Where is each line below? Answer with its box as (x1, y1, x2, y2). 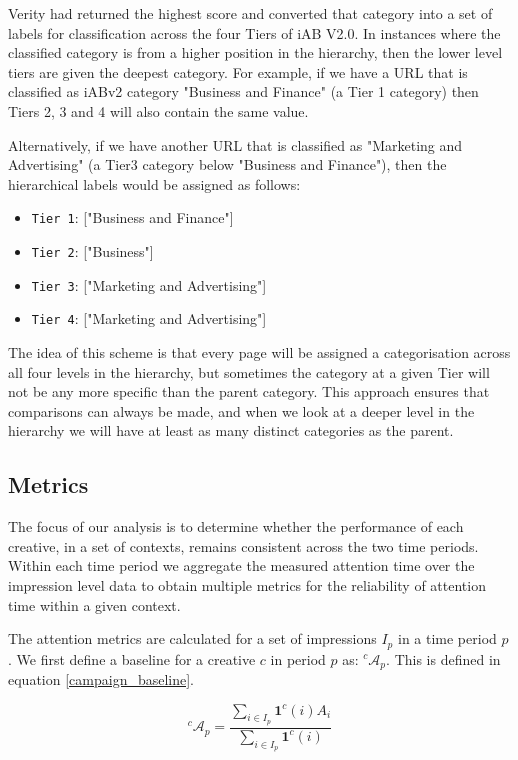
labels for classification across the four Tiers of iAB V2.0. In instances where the (8, 22, 501, 43)
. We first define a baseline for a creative (8, 648, 256, 669)
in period (270, 648, 326, 669)
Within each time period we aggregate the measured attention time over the (8, 555, 475, 576)
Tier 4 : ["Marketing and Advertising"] (31, 308, 267, 329)
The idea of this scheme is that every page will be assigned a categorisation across (8, 341, 511, 362)
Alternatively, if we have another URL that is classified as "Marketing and (8, 134, 463, 155)
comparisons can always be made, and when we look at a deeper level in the (8, 400, 475, 421)
